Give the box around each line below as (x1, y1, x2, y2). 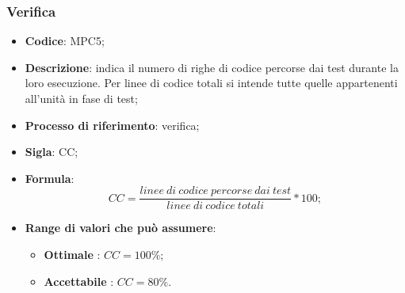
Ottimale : (44, 246, 101, 263)
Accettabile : (44, 272, 114, 289)
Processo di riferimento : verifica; (25, 116, 200, 133)
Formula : (25, 169, 75, 186)
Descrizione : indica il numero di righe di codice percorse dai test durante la (25, 59, 399, 75)
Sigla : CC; (25, 143, 78, 160)
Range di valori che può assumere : (25, 219, 216, 236)
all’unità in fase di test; (25, 90, 138, 106)
